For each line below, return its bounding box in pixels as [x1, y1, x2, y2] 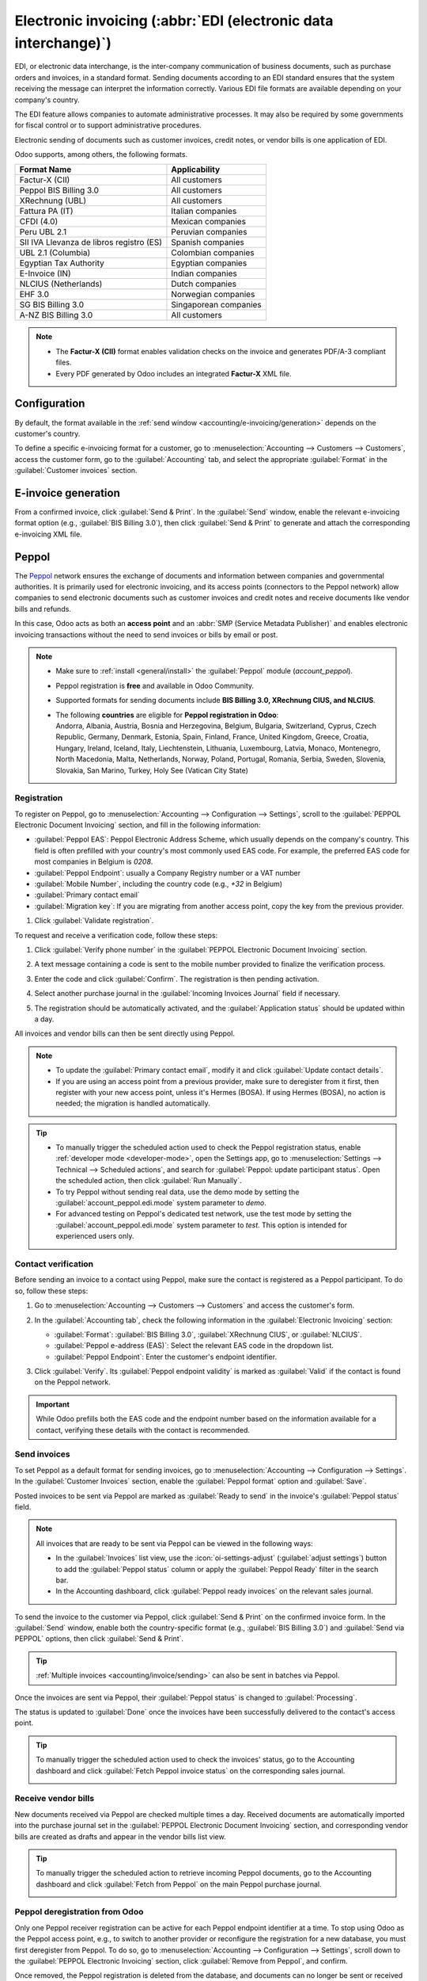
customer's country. [14, 429, 81, 438]
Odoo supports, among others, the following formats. [14, 150, 188, 159]
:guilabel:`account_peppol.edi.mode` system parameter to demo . [55, 1198, 266, 1208]
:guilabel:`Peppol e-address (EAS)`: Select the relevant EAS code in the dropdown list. [54, 1341, 334, 1350]
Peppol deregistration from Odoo [14, 1907, 144, 1918]
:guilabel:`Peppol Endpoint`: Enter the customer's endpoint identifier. [54, 1352, 277, 1361]
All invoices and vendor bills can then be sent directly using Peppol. [14, 1029, 235, 1038]
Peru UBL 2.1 [19, 227, 67, 238]
